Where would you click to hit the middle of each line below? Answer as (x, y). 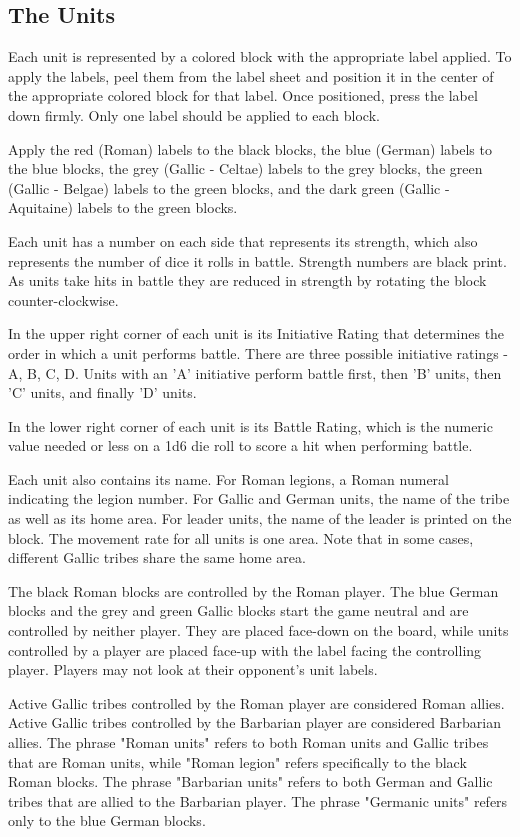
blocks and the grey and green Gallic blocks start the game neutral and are (238, 610)
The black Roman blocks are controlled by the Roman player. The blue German (253, 590)
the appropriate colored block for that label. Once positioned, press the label (243, 95)
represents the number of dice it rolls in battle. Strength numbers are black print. (257, 260)
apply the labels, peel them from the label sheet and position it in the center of (251, 75)
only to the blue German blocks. (107, 820)
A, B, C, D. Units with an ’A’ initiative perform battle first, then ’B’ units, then (255, 372)
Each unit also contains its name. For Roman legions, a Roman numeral (228, 478)
